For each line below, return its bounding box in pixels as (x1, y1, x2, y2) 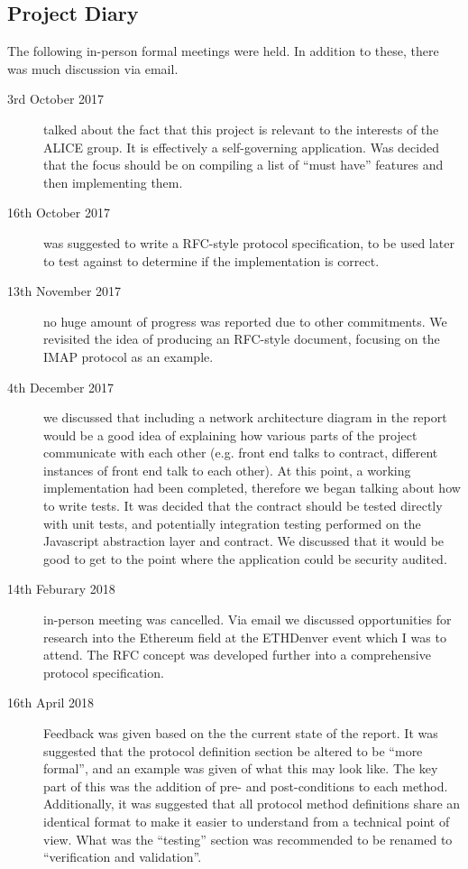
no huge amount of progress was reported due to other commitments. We (43, 311, 447, 330)
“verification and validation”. (43, 847, 202, 866)
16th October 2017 (7, 203, 110, 222)
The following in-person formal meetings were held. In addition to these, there (7, 42, 439, 60)
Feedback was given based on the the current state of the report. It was (43, 724, 438, 743)
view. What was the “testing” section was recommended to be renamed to (43, 829, 453, 848)
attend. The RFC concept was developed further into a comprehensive (43, 645, 431, 664)
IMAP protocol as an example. (43, 347, 214, 365)
